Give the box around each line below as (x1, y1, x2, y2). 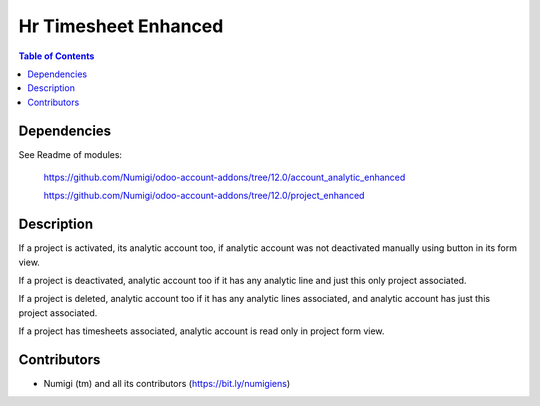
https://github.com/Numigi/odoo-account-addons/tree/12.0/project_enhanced (43, 190, 365, 202)
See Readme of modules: (18, 148, 123, 160)
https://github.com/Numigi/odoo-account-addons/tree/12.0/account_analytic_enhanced (43, 171, 406, 184)
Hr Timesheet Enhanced (18, 15, 224, 37)
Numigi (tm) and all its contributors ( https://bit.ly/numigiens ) (43, 378, 291, 390)
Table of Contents (18, 50, 95, 62)
